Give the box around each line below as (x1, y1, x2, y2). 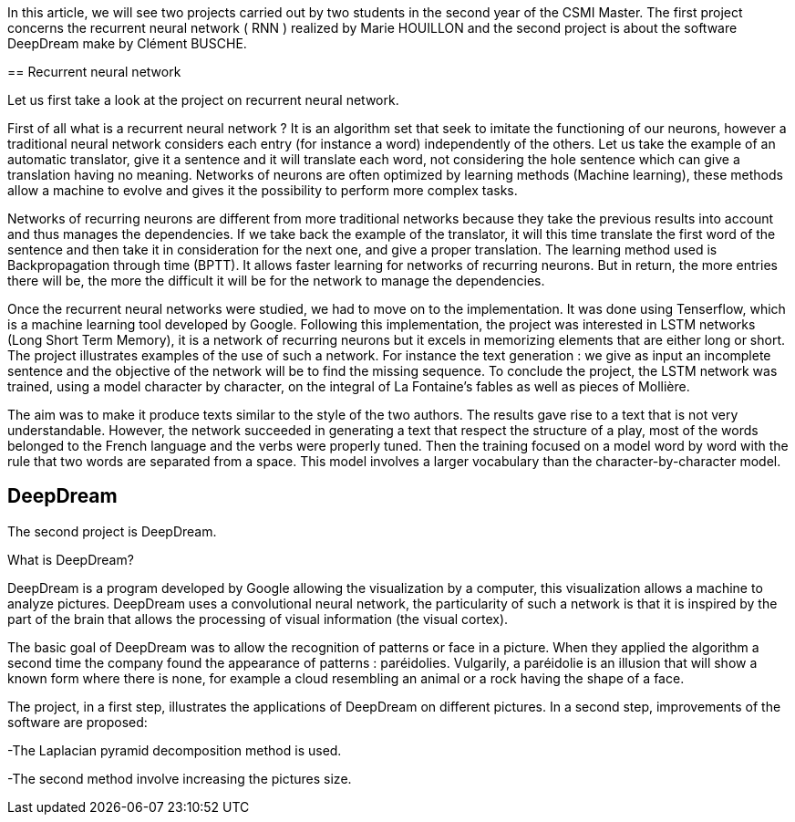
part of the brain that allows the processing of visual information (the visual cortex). (7, 610, 509, 627)
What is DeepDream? (7, 551, 134, 567)
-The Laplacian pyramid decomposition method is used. (7, 742, 342, 758)
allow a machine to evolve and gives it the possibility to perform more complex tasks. (7, 182, 518, 198)
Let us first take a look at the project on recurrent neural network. (7, 92, 399, 108)
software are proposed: (7, 713, 148, 730)
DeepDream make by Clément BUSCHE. (7, 36, 247, 51)
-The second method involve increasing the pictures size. (7, 770, 352, 786)
